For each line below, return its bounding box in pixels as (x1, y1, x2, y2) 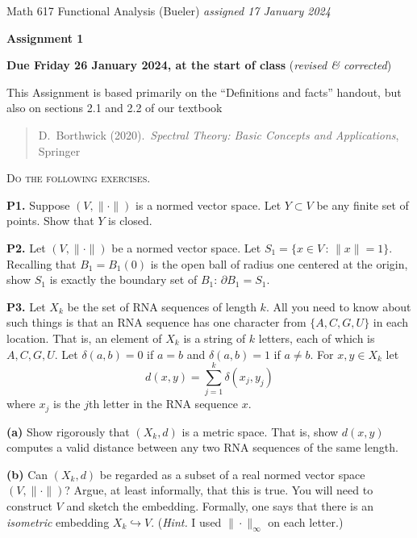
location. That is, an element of (6, 329, 162, 346)
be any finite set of (316, 196, 409, 213)
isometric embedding (6, 513, 110, 530)
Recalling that (6, 255, 77, 272)
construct (6, 498, 52, 515)
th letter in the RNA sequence (88, 395, 238, 412)
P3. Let (6, 298, 46, 315)
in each (373, 314, 408, 331)
